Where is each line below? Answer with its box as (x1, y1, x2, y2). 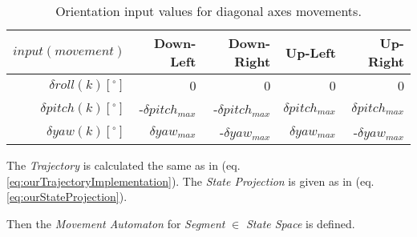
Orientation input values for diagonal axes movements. (55, 2, 362, 20)
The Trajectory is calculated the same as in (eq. (6, 157, 241, 173)
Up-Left (285, 42, 336, 62)
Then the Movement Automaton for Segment (6, 215, 225, 231)
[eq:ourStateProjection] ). (6, 188, 128, 205)
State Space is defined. (245, 215, 355, 231)
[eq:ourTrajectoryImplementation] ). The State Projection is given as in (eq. (6, 172, 374, 189)
